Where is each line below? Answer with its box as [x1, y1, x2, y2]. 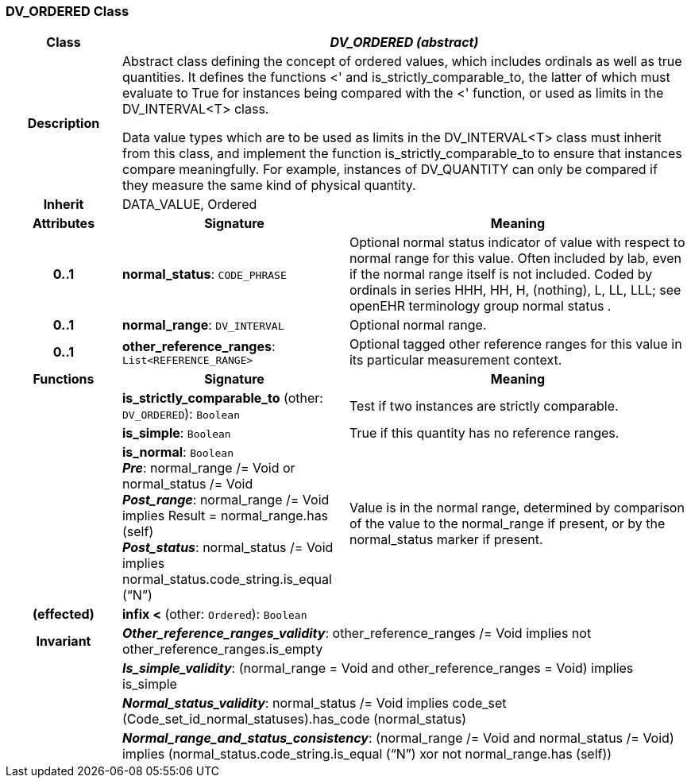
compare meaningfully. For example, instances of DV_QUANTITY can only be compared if [122, 161, 658, 178]
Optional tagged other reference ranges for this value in [349, 336, 682, 353]
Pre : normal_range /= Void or [122, 460, 295, 477]
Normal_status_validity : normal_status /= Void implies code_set [122, 695, 507, 712]
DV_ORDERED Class [6, 3, 129, 19]
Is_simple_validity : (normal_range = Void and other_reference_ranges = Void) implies [122, 660, 634, 677]
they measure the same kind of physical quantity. [122, 177, 416, 194]
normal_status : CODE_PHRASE [122, 266, 287, 283]
